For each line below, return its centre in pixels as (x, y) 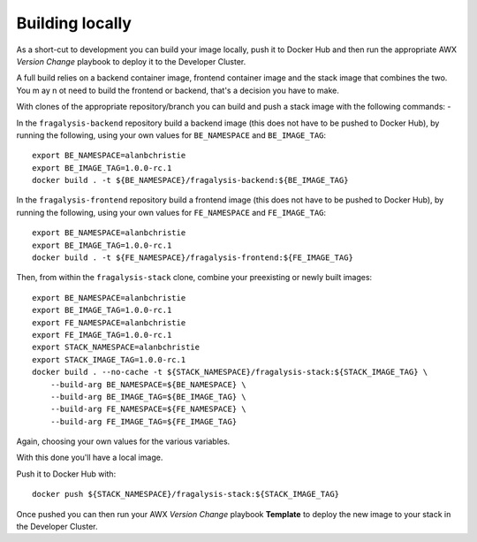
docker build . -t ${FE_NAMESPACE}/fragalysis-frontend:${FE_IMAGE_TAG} (193, 258)
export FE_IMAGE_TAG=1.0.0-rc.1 (102, 335)
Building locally (74, 23)
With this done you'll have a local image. (90, 458)
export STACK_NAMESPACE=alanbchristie (116, 347)
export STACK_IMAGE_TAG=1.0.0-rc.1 (109, 359)
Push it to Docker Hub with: (66, 474)
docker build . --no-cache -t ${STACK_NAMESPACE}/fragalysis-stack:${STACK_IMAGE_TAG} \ (230, 372)
